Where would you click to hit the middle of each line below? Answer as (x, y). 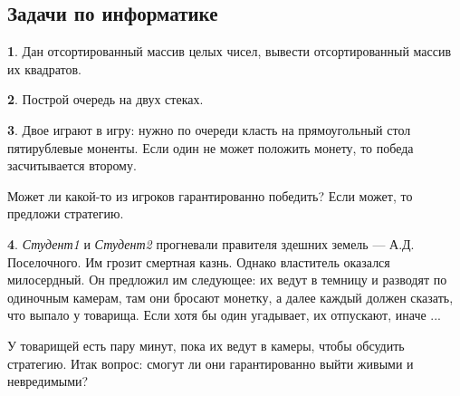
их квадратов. (45, 68)
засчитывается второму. (72, 165)
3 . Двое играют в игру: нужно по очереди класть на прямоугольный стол (209, 129)
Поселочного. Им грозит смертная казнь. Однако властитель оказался (199, 261)
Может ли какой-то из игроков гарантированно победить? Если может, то (210, 195)
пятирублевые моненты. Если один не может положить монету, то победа (211, 147)
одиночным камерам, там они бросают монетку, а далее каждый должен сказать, (230, 297)
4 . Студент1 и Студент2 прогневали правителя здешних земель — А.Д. (211, 243)
